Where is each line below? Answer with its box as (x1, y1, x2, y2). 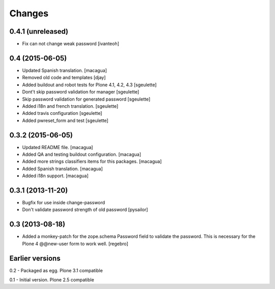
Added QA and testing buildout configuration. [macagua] (22, 151, 141, 157)
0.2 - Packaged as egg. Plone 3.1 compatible (9, 267, 103, 273)
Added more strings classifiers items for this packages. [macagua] (22, 158, 162, 164)
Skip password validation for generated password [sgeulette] (22, 96, 151, 102)
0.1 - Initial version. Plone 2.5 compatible (9, 277, 94, 283)
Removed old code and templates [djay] (22, 75, 106, 81)
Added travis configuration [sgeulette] (22, 110, 102, 116)
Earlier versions (9, 254, 61, 262)
